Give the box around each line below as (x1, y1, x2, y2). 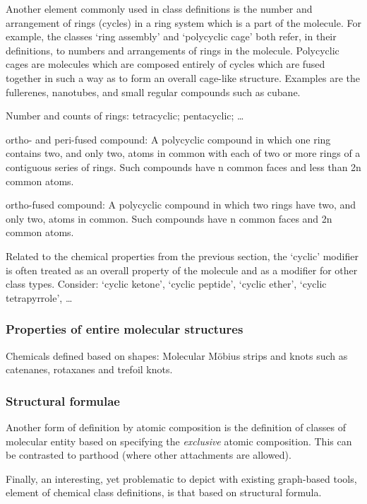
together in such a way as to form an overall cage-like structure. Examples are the (6, 70, 360, 85)
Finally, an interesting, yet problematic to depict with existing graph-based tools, (6, 471, 357, 486)
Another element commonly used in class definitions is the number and (6, 1, 313, 16)
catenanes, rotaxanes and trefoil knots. (6, 362, 173, 377)
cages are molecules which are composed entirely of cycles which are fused (6, 57, 325, 71)
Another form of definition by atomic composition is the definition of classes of (6, 419, 346, 434)
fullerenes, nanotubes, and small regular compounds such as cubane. (6, 84, 301, 99)
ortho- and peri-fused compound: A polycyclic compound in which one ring (6, 131, 331, 146)
